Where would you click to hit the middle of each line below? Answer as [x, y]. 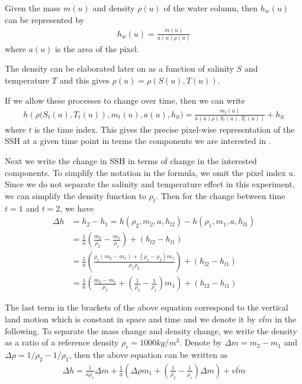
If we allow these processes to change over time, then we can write [125, 100]
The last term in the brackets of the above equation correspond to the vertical [147, 307]
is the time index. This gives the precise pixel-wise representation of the [165, 129]
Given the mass [33, 8]
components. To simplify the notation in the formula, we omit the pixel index [145, 172]
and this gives [84, 80]
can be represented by [44, 19]
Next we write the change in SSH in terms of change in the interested [131, 161]
